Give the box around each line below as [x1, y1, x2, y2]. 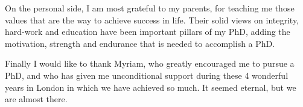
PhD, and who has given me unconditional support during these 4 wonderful [5, 69, 289, 81]
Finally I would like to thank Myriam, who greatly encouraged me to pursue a [5, 57, 295, 70]
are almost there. [5, 93, 68, 105]
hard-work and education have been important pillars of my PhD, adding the [5, 25, 290, 38]
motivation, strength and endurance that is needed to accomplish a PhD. [5, 37, 275, 49]
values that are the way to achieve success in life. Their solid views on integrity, [5, 13, 299, 26]
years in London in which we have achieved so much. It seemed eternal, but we [5, 81, 296, 93]
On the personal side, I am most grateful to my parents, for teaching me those [5, 2, 295, 14]
